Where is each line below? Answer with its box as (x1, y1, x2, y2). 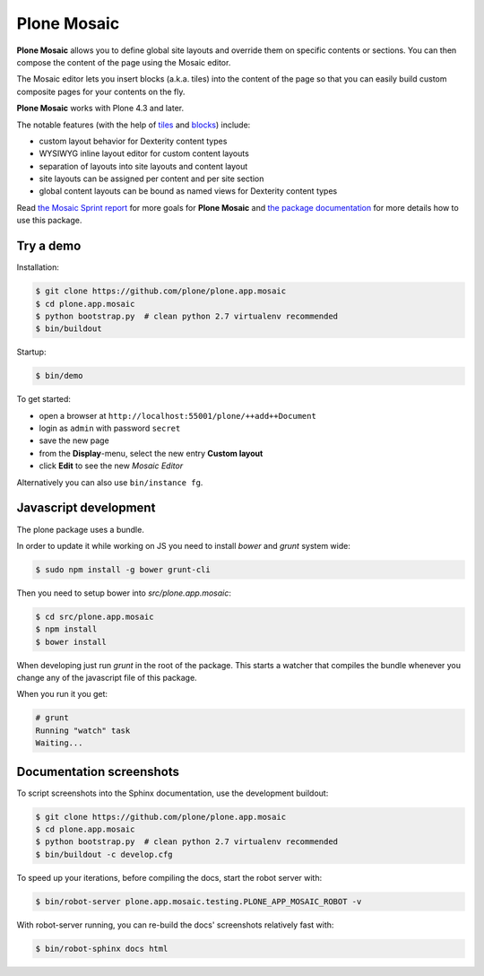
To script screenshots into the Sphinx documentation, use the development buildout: (16, 788, 329, 798)
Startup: (16, 346, 47, 358)
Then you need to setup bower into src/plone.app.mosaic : (16, 588, 232, 598)
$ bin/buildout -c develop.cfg (35, 849, 174, 859)
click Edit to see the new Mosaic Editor (39, 460, 184, 471)
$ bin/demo (35, 370, 83, 381)
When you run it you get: (16, 689, 108, 700)
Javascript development (16, 501, 156, 516)
